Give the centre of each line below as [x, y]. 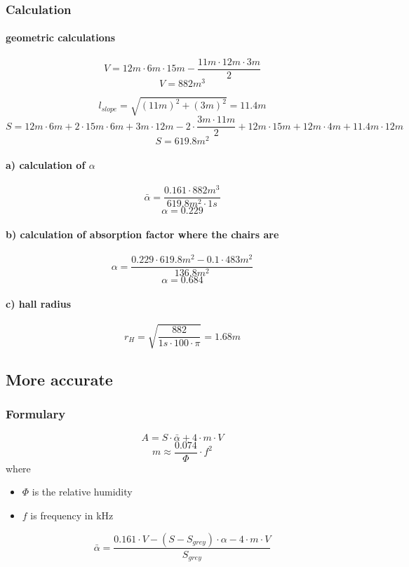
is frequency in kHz [72, 515]
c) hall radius [39, 303]
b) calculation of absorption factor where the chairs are [142, 234]
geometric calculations [61, 37]
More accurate [59, 380]
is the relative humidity [82, 492]
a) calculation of [46, 165]
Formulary [36, 414]
